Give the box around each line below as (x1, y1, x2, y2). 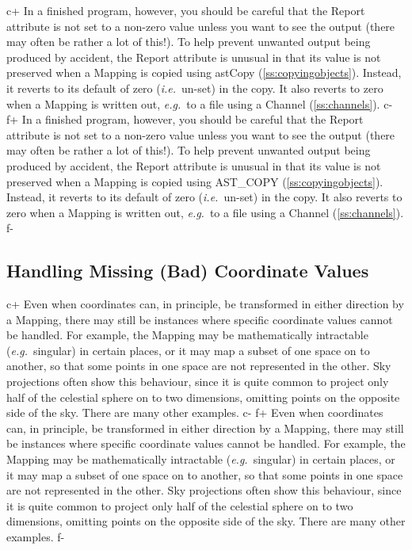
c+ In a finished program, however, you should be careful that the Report (6, 2, 365, 18)
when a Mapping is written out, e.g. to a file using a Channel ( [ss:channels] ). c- (6, 95, 393, 112)
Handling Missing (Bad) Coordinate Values (6, 258, 369, 283)
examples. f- (6, 529, 65, 545)
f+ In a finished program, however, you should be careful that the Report (6, 111, 364, 128)
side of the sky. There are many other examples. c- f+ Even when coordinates (6, 404, 383, 421)
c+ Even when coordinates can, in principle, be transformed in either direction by (6, 296, 404, 312)
